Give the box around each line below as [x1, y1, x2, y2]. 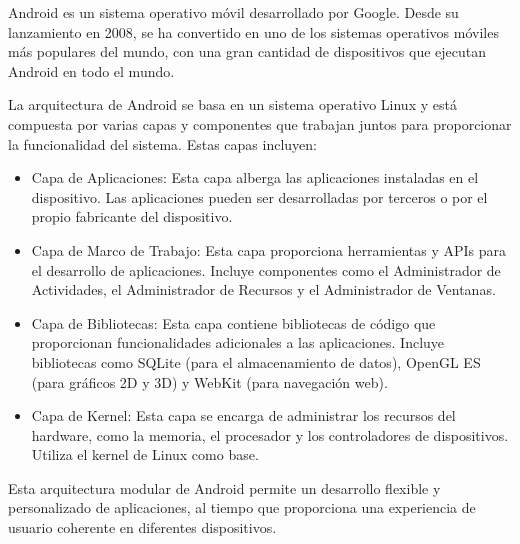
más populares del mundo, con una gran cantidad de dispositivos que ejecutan [8, 41, 487, 62]
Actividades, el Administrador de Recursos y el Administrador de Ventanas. [31, 279, 496, 300]
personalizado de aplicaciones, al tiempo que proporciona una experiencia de [8, 497, 476, 518]
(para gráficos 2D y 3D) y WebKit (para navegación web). [31, 371, 388, 392]
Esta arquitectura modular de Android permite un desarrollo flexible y [8, 477, 441, 498]
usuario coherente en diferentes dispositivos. [8, 517, 277, 538]
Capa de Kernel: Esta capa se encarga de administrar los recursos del [31, 405, 456, 426]
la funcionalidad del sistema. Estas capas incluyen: [8, 133, 317, 154]
